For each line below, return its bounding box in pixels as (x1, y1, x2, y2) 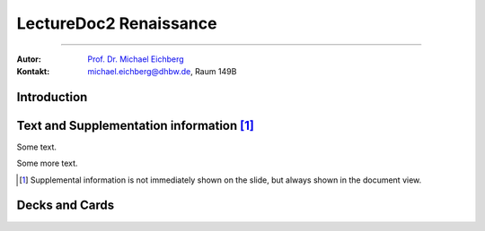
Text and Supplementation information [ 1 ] (16, 117, 255, 133)
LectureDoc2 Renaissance (16, 13, 217, 33)
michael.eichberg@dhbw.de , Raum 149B (87, 65, 237, 76)
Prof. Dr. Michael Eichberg (87, 54, 184, 64)
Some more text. (16, 158, 78, 169)
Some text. (16, 141, 57, 152)
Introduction (16, 90, 88, 105)
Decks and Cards (16, 198, 115, 213)
